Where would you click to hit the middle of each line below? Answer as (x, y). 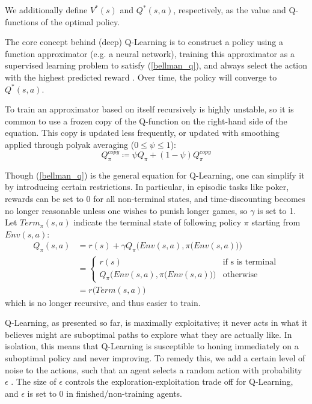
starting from (276, 222)
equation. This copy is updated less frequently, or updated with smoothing (142, 133)
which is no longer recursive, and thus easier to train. (103, 302)
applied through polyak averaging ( (70, 144)
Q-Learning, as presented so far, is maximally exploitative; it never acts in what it (156, 323)
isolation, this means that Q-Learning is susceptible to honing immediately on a (152, 346)
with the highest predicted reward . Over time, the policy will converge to (141, 77)
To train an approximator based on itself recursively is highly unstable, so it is (149, 109)
